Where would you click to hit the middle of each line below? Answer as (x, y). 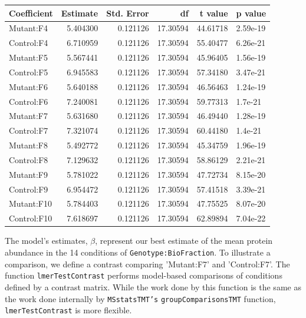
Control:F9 (29, 189)
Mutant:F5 (28, 57)
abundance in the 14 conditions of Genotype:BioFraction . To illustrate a (138, 252)
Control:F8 (29, 159)
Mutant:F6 (28, 86)
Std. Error (128, 13)
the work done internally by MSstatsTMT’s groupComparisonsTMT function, (140, 298)
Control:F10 (31, 218)
